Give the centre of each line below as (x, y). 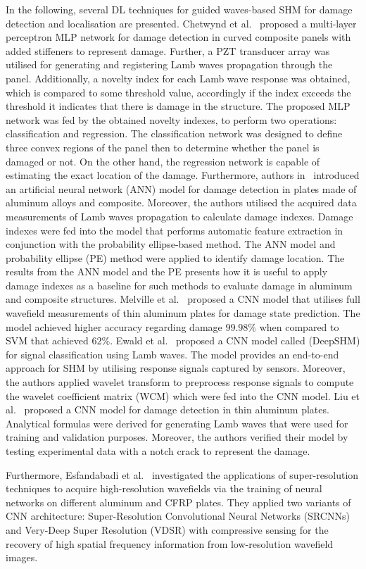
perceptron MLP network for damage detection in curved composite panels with (178, 37)
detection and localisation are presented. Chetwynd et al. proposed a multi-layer (181, 23)
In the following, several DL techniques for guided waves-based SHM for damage (179, 9)
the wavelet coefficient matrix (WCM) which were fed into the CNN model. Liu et (183, 395)
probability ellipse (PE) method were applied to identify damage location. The (175, 257)
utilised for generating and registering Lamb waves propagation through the (169, 64)
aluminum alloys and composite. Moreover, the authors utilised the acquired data (181, 202)
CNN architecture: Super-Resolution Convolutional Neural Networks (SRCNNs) (178, 516)
